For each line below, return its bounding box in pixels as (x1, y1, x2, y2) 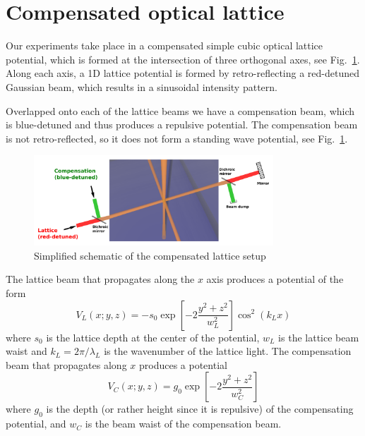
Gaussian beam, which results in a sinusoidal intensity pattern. (6, 79, 277, 94)
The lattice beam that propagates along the (6, 272, 195, 286)
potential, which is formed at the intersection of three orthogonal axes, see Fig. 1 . (6, 52, 360, 66)
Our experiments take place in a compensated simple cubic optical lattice (6, 38, 323, 53)
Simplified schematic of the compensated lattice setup (34, 248, 266, 262)
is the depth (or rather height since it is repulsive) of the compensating (46, 401, 354, 416)
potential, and (6, 416, 66, 431)
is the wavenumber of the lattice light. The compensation (104, 344, 352, 358)
